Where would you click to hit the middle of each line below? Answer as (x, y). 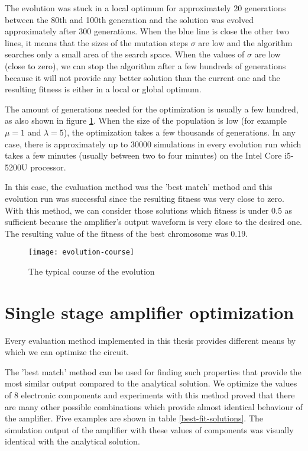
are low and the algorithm (245, 42)
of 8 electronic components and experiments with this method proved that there (150, 395)
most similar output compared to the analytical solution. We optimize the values (151, 383)
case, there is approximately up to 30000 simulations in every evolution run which (153, 144)
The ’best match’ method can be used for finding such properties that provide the (153, 371)
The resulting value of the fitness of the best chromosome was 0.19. (127, 233)
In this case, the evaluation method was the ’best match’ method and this (139, 187)
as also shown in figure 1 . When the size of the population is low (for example (146, 120)
